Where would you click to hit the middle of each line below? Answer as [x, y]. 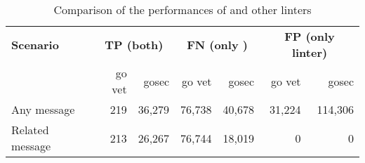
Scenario [35, 44]
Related [30, 130]
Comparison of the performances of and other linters [182, 9]
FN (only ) [217, 44]
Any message [43, 109]
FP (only [310, 36]
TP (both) [134, 44]
